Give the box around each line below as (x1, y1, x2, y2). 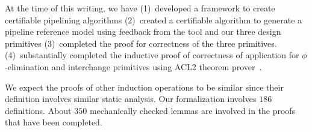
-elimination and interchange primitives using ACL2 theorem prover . (5, 60, 262, 73)
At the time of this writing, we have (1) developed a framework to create (5, 2, 275, 14)
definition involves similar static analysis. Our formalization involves (5, 92, 257, 105)
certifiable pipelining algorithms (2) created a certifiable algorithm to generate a (5, 13, 302, 26)
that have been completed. (5, 116, 102, 128)
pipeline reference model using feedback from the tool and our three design (5, 25, 281, 38)
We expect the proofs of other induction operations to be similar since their (5, 80, 284, 93)
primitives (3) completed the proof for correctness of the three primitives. (5, 37, 277, 49)
